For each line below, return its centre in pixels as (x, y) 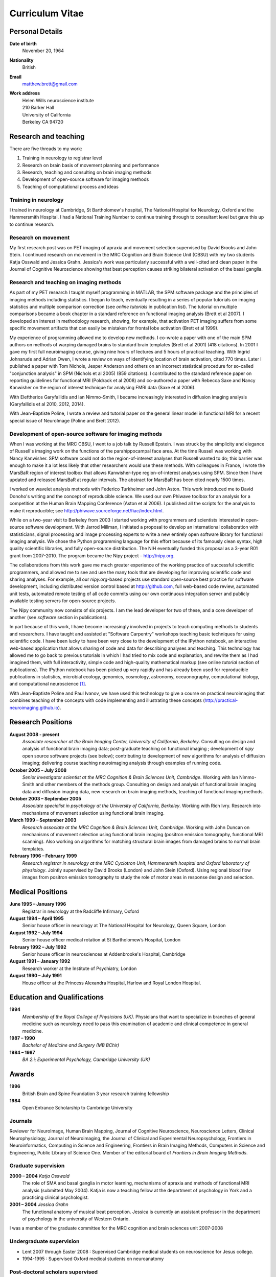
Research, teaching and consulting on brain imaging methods (87, 172)
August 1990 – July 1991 (36, 976)
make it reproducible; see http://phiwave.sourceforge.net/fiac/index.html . (87, 510)
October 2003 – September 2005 (45, 799)
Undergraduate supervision (44, 1241)
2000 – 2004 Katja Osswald (40, 1176)
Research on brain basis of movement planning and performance (91, 165)
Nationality (21, 60)
